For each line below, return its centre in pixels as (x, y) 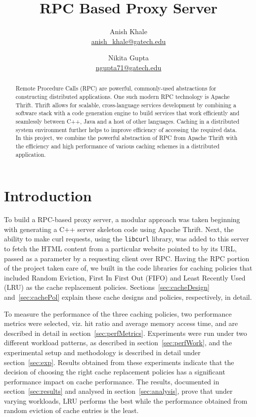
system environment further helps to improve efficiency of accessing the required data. (126, 129)
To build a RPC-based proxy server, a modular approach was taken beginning (122, 219)
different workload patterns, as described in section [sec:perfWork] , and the (118, 343)
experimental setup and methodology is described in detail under (102, 352)
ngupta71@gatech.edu (128, 67)
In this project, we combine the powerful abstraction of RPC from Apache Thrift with (127, 138)
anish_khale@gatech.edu (128, 41)
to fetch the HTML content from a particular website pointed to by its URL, (121, 248)
